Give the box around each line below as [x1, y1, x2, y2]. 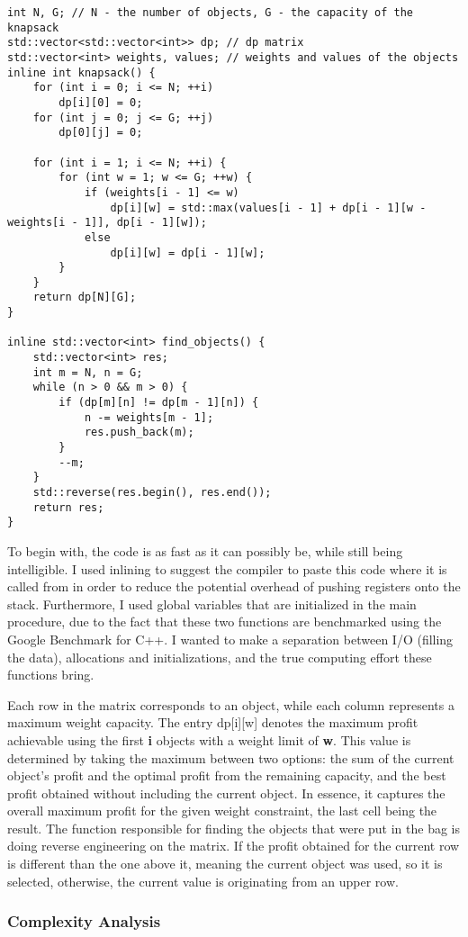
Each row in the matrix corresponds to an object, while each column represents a [7, 695, 454, 714]
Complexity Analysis [7, 910, 161, 932]
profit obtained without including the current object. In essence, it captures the [7, 783, 445, 802]
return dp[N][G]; [32, 291, 137, 304]
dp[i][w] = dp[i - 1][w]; [110, 246, 265, 259]
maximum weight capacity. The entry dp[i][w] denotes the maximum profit [7, 713, 418, 732]
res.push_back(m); [84, 426, 194, 439]
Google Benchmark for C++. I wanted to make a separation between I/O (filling [7, 629, 454, 648]
